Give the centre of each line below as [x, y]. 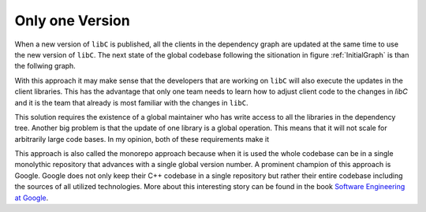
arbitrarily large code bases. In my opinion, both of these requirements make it [142, 139]
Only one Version [72, 20]
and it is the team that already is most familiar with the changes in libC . [131, 102]
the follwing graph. [45, 66]
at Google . [32, 198]
